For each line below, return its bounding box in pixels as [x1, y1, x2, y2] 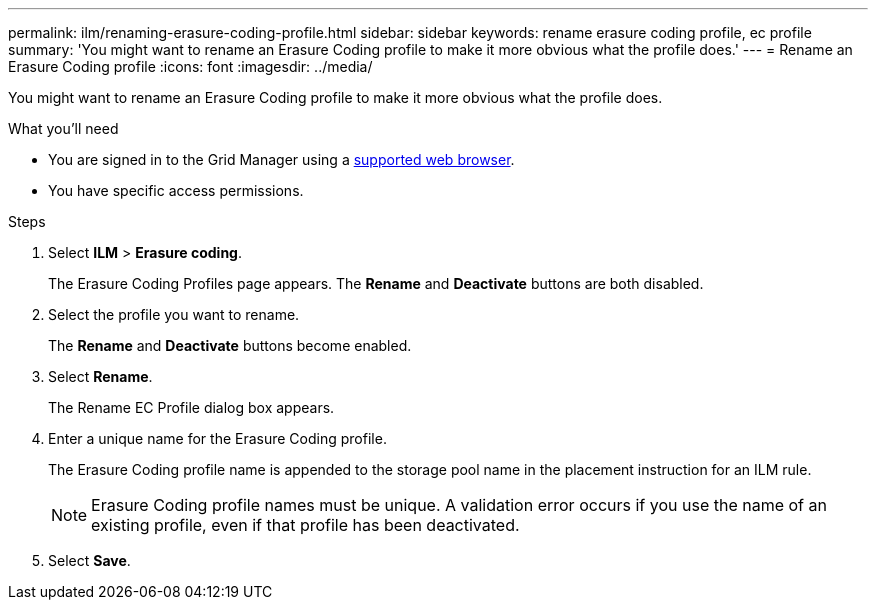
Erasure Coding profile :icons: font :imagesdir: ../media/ [8, 58, 373, 75]
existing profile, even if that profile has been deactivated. [91, 515, 520, 535]
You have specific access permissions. [48, 182, 304, 199]
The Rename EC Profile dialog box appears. [48, 399, 335, 416]
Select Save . [48, 552, 131, 569]
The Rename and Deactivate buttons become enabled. [48, 337, 412, 354]
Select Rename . [48, 368, 153, 385]
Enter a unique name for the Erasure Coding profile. [48, 430, 387, 447]
